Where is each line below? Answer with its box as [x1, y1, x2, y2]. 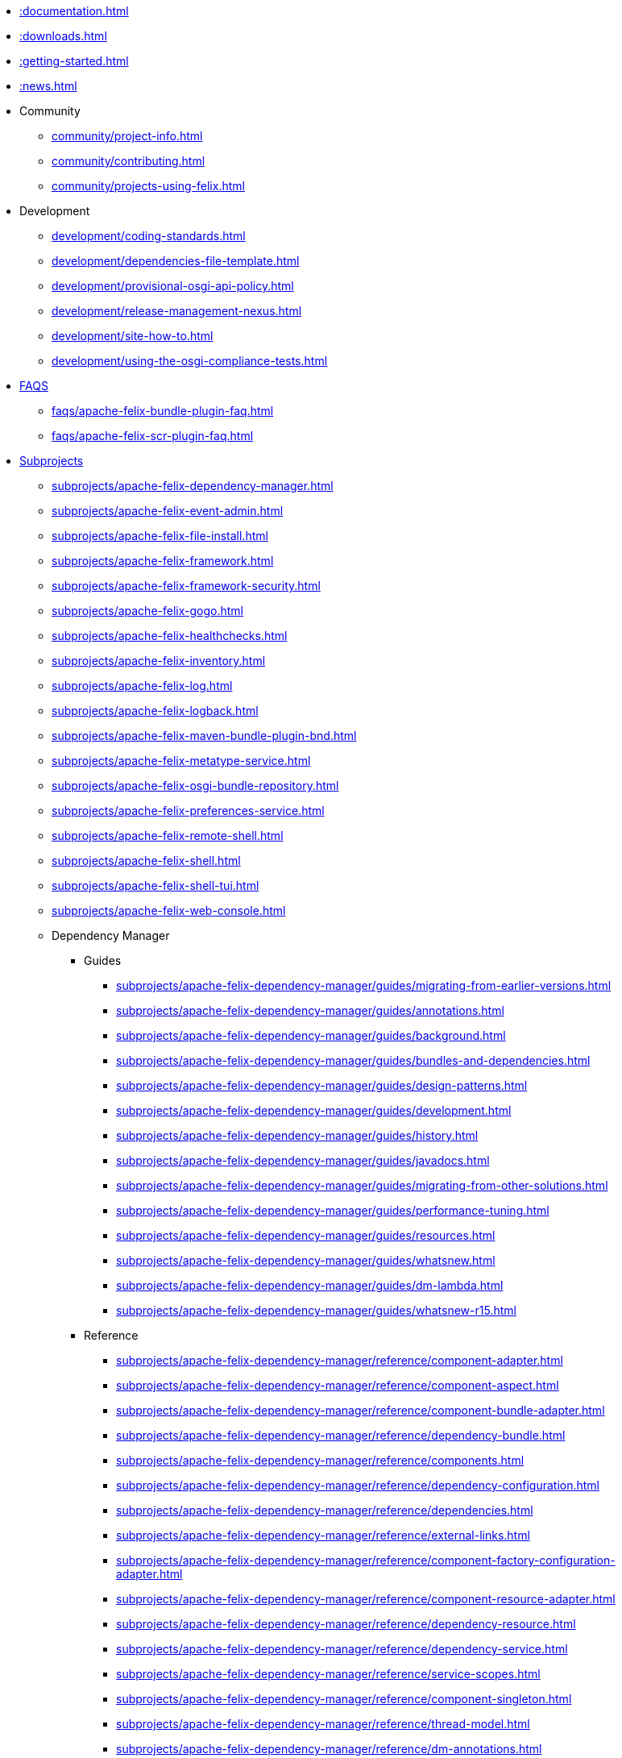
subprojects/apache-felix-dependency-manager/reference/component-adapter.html [116, 1353, 563, 1367]
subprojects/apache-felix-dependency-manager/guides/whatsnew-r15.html [116, 1303, 516, 1317]
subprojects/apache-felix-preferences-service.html [52, 804, 325, 817]
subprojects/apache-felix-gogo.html [52, 604, 243, 617]
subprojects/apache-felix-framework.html [52, 554, 274, 567]
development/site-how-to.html [52, 329, 214, 343]
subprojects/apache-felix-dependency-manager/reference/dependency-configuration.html [116, 1478, 599, 1492]
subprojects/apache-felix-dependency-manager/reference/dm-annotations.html [116, 1742, 542, 1756]
